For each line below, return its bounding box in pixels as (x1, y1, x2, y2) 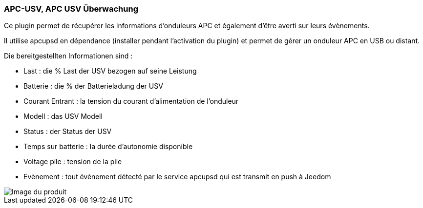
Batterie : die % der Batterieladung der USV (23, 82, 163, 91)
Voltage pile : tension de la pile (23, 157, 122, 166)
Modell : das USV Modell (23, 112, 103, 121)
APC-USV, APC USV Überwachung (4, 4, 139, 14)
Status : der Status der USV (23, 127, 112, 136)
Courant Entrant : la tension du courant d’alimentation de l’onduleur (23, 97, 239, 106)
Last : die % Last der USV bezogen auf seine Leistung (23, 67, 197, 76)
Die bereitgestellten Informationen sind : (4, 52, 133, 60)
